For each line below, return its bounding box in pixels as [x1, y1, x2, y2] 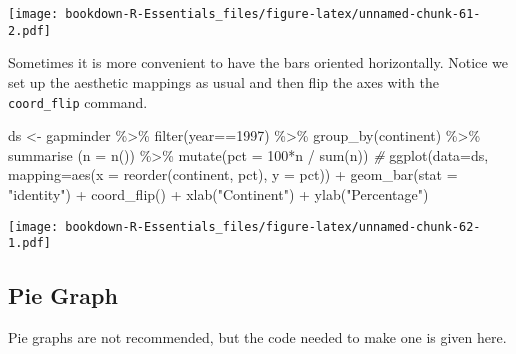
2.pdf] [8, 23, 51, 38]
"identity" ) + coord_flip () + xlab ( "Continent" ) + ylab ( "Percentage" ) [8, 183, 429, 204]
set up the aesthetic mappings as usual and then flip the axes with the [8, 71, 439, 92]
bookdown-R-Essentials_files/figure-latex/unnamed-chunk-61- [65, 7, 481, 21]
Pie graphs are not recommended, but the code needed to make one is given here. [8, 327, 507, 348]
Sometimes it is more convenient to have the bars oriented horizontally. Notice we [8, 52, 509, 73]
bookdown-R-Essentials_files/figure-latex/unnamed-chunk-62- [65, 219, 481, 234]
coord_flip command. [8, 91, 148, 112]
